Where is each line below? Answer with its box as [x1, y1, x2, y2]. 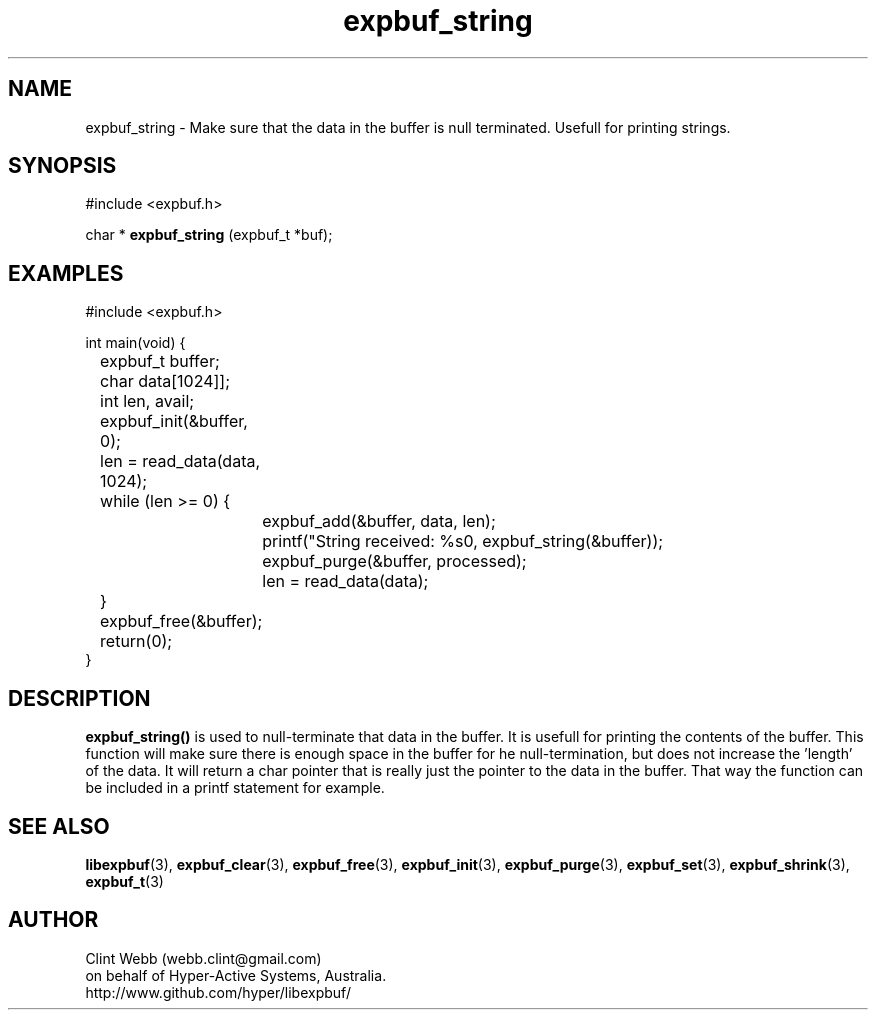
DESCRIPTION [8, 685, 151, 711]
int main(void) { [85, 334, 186, 352]
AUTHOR [8, 907, 99, 933]
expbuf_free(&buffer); [100, 611, 263, 632]
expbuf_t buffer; [100, 351, 220, 372]
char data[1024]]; [100, 371, 231, 392]
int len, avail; [100, 391, 195, 412]
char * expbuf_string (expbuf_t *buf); [85, 226, 333, 244]
